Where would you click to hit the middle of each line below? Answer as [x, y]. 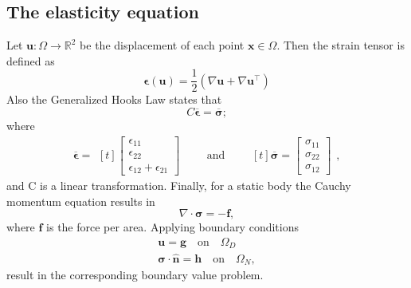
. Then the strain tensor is [341, 45]
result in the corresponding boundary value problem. [135, 275]
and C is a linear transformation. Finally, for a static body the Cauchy [179, 185]
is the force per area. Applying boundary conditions [172, 227]
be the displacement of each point [162, 45]
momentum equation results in [81, 201]
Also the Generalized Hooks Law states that [114, 99]
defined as [31, 60]
